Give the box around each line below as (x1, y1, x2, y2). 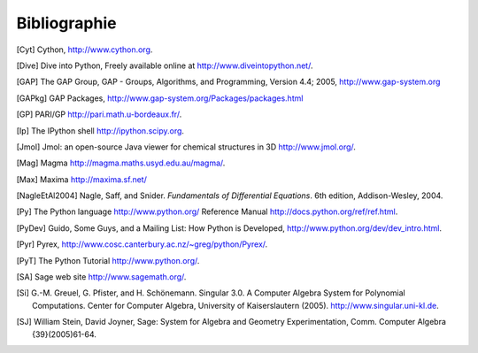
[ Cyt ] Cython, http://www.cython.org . (16, 44, 153, 55)
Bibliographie (16, 13, 117, 33)
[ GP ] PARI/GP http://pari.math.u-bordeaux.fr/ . (16, 109, 182, 119)
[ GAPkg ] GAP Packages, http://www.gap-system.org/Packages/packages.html (16, 93, 304, 104)
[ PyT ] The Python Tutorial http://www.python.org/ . (16, 255, 200, 265)
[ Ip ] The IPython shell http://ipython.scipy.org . (16, 125, 185, 136)
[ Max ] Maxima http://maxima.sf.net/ (16, 173, 148, 185)
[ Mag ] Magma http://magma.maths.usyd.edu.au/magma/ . (16, 157, 226, 168)
